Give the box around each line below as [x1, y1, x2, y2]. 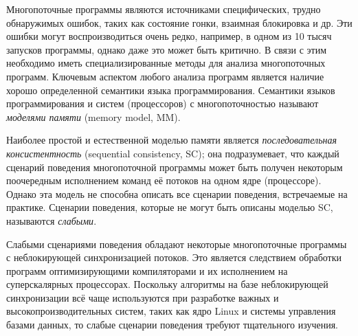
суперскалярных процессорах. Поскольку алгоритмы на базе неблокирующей [6, 277, 328, 291]
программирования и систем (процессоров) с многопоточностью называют [6, 96, 319, 111]
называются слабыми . [6, 213, 97, 227]
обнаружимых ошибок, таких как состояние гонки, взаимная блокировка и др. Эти [6, 15, 353, 30]
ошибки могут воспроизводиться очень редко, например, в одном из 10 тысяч [6, 29, 332, 43]
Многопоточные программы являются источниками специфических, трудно [6, 2, 321, 16]
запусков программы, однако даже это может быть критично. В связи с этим [6, 42, 327, 56]
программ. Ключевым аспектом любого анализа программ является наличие [6, 69, 324, 83]
